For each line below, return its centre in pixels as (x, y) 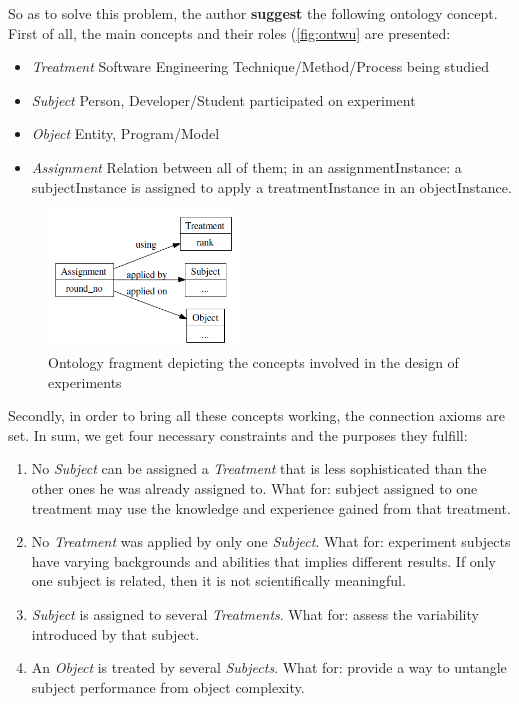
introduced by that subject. (115, 633)
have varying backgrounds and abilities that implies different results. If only (263, 560)
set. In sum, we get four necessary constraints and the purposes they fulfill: (238, 434)
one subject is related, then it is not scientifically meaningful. (218, 580)
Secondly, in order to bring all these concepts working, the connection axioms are (257, 415)
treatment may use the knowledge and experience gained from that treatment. (271, 507)
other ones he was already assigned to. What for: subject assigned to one (254, 488)
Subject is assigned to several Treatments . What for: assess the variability (255, 614)
